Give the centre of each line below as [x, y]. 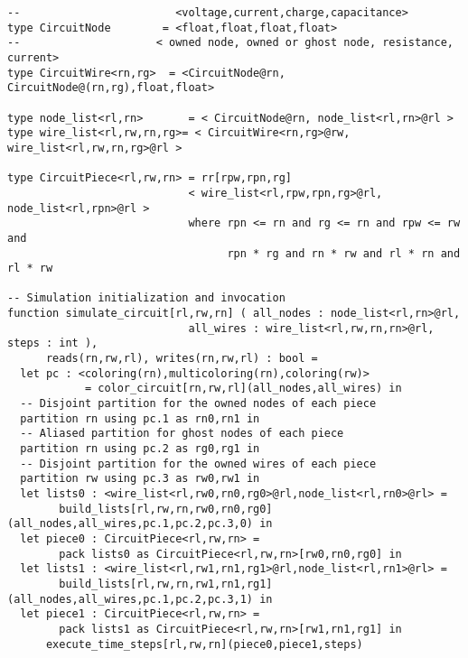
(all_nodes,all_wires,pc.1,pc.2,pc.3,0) [131, 524]
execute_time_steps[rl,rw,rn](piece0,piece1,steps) [204, 644]
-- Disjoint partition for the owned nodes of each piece [198, 404]
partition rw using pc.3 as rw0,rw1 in [140, 479]
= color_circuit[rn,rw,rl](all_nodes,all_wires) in [243, 389]
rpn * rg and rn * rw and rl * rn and [344, 253]
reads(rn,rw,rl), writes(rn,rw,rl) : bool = [182, 359]
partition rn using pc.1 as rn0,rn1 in [140, 418]
